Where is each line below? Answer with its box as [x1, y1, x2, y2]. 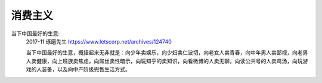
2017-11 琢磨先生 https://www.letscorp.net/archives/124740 [26, 38, 172, 45]
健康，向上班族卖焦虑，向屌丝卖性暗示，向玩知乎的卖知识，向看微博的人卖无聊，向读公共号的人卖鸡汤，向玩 [36, 57, 303, 64]
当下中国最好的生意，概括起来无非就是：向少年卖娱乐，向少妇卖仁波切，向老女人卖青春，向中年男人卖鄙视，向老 [26, 49, 303, 56]
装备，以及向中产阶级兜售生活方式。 [41, 66, 131, 73]
